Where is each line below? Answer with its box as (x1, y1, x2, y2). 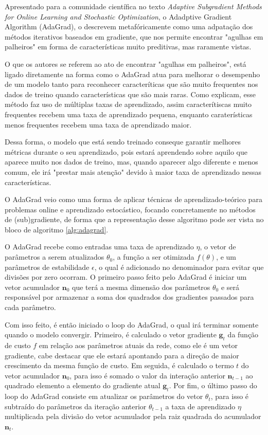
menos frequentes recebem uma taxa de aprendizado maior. (5, 119, 192, 130)
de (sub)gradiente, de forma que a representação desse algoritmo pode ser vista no (5, 214, 264, 225)
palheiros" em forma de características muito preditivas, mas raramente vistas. (5, 41, 252, 52)
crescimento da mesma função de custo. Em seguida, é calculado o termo (5, 360, 234, 371)
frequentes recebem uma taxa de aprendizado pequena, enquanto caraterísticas (5, 108, 253, 119)
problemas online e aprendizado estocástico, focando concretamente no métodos (5, 204, 256, 214)
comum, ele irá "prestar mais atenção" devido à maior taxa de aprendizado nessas (5, 166, 262, 177)
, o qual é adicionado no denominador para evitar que (94, 261, 264, 272)
